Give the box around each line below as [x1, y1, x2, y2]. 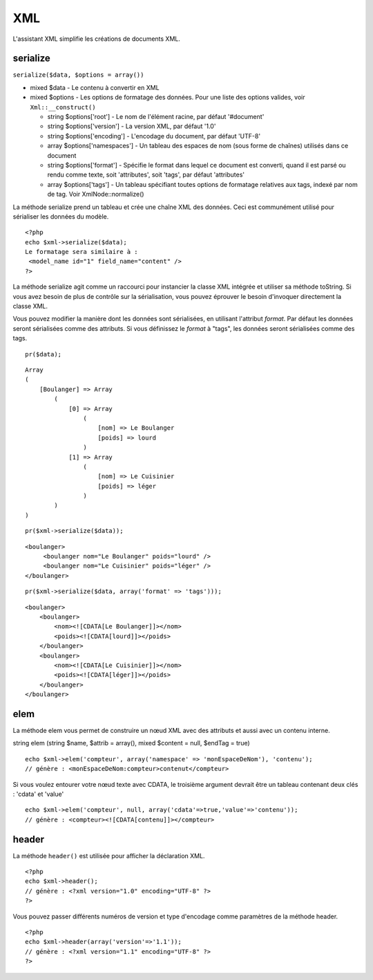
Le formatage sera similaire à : [25, 248, 138, 256]
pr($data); [25, 350, 62, 358]
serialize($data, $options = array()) [12, 71, 144, 79]
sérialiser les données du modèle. [12, 212, 109, 221]
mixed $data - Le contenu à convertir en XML [30, 83, 160, 91]
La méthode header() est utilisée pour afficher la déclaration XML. [12, 851, 205, 860]
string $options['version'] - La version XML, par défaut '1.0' [47, 122, 216, 131]
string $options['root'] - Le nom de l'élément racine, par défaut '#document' [47, 113, 265, 121]
